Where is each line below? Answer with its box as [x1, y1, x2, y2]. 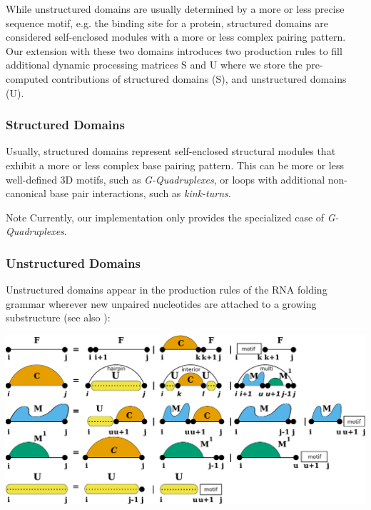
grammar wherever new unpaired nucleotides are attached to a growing [6, 296, 317, 311]
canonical [6, 186, 46, 201]
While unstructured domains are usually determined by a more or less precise [6, 1, 345, 16]
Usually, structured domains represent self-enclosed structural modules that [6, 144, 336, 159]
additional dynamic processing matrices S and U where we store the [6, 57, 303, 72]
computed [6, 71, 49, 86]
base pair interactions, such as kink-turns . [49, 186, 231, 201]
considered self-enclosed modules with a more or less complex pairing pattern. [6, 29, 346, 44]
